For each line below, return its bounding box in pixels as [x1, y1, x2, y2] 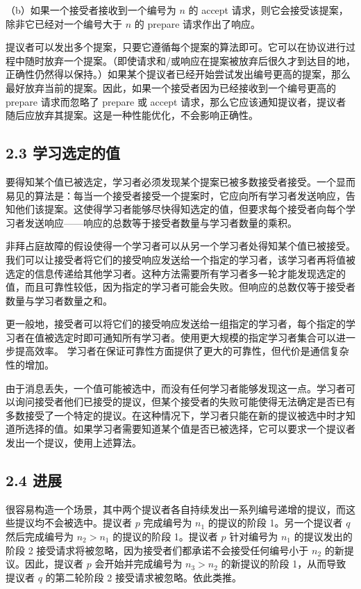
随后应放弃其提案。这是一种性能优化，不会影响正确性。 [6, 108, 258, 122]
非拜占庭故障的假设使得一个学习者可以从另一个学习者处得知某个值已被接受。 [6, 239, 355, 253]
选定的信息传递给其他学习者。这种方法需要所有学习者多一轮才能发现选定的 [6, 266, 346, 280]
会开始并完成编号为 [94, 556, 183, 571]
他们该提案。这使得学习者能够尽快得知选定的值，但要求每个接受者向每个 [15, 202, 346, 216]
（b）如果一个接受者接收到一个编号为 [6, 3, 176, 17]
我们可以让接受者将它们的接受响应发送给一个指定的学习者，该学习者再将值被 [6, 252, 355, 266]
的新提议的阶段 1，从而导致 [221, 556, 346, 571]
